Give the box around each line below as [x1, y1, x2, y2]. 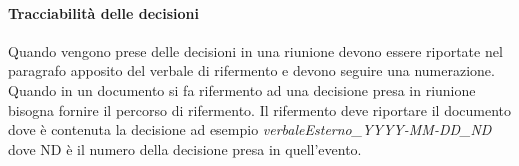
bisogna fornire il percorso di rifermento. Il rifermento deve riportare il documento [8, 99, 512, 120]
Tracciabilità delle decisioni [8, 2, 199, 23]
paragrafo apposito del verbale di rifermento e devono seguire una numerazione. [8, 60, 495, 81]
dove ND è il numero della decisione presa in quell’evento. [8, 138, 362, 159]
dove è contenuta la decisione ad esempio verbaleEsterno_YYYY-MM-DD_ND [8, 119, 492, 140]
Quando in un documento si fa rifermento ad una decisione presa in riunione [8, 79, 476, 100]
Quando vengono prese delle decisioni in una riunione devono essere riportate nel [8, 40, 503, 61]
